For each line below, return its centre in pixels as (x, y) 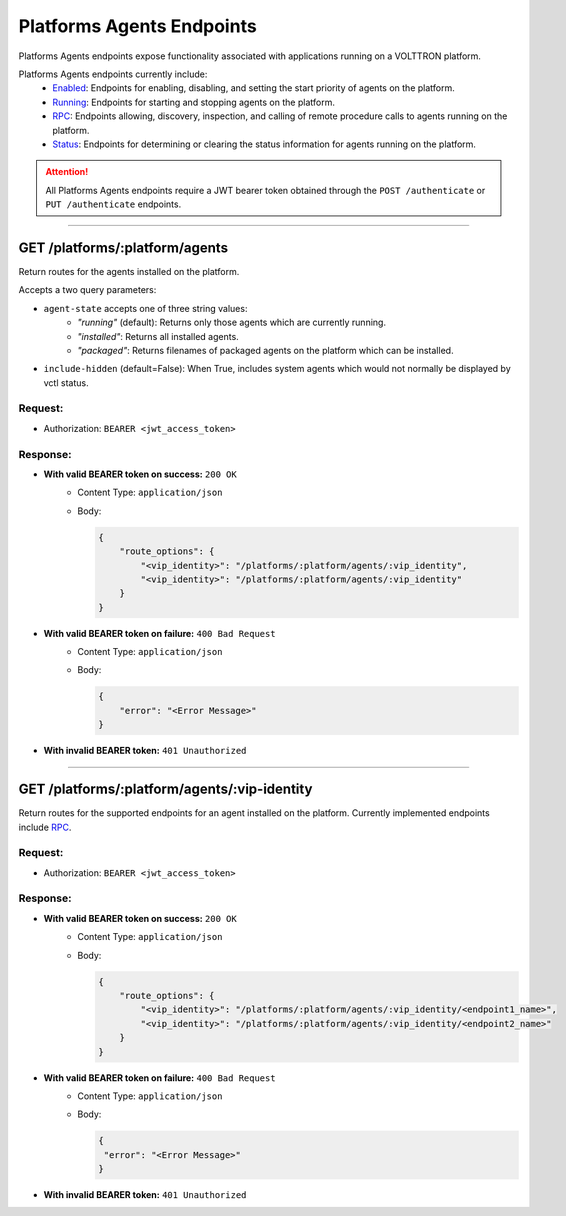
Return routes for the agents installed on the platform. (129, 271)
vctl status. (66, 382)
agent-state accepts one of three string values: (145, 308)
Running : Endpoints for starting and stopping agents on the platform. (193, 102)
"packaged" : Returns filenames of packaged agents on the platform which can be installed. (265, 350)
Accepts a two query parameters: (87, 290)
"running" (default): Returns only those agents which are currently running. (232, 322)
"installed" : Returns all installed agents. (158, 336)
